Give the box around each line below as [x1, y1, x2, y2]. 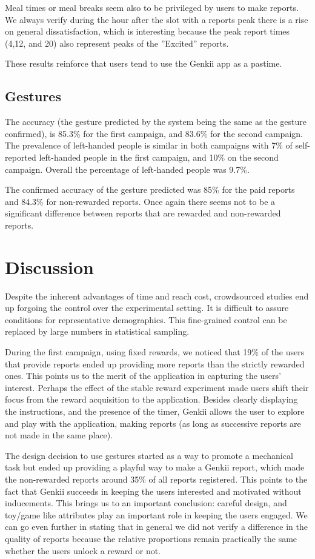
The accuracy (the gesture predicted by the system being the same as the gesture [5, 115, 307, 128]
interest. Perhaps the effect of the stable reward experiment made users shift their [5, 381, 309, 393]
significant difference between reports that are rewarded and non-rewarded [5, 207, 281, 219]
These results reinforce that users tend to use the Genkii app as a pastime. [5, 57, 282, 70]
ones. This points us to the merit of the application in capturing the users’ [5, 369, 281, 382]
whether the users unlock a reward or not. [5, 544, 161, 557]
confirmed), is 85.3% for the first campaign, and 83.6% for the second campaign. [5, 127, 303, 139]
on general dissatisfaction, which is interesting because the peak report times [5, 25, 290, 38]
